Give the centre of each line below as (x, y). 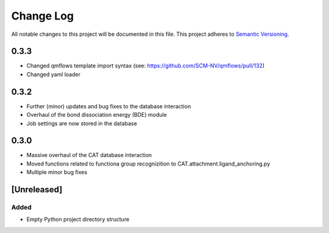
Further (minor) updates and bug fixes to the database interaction (109, 106)
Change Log (43, 16)
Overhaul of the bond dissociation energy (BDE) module (97, 115)
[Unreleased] (37, 190)
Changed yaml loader (53, 74)
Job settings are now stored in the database (82, 123)
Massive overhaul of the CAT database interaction (89, 155)
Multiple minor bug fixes (57, 172)
